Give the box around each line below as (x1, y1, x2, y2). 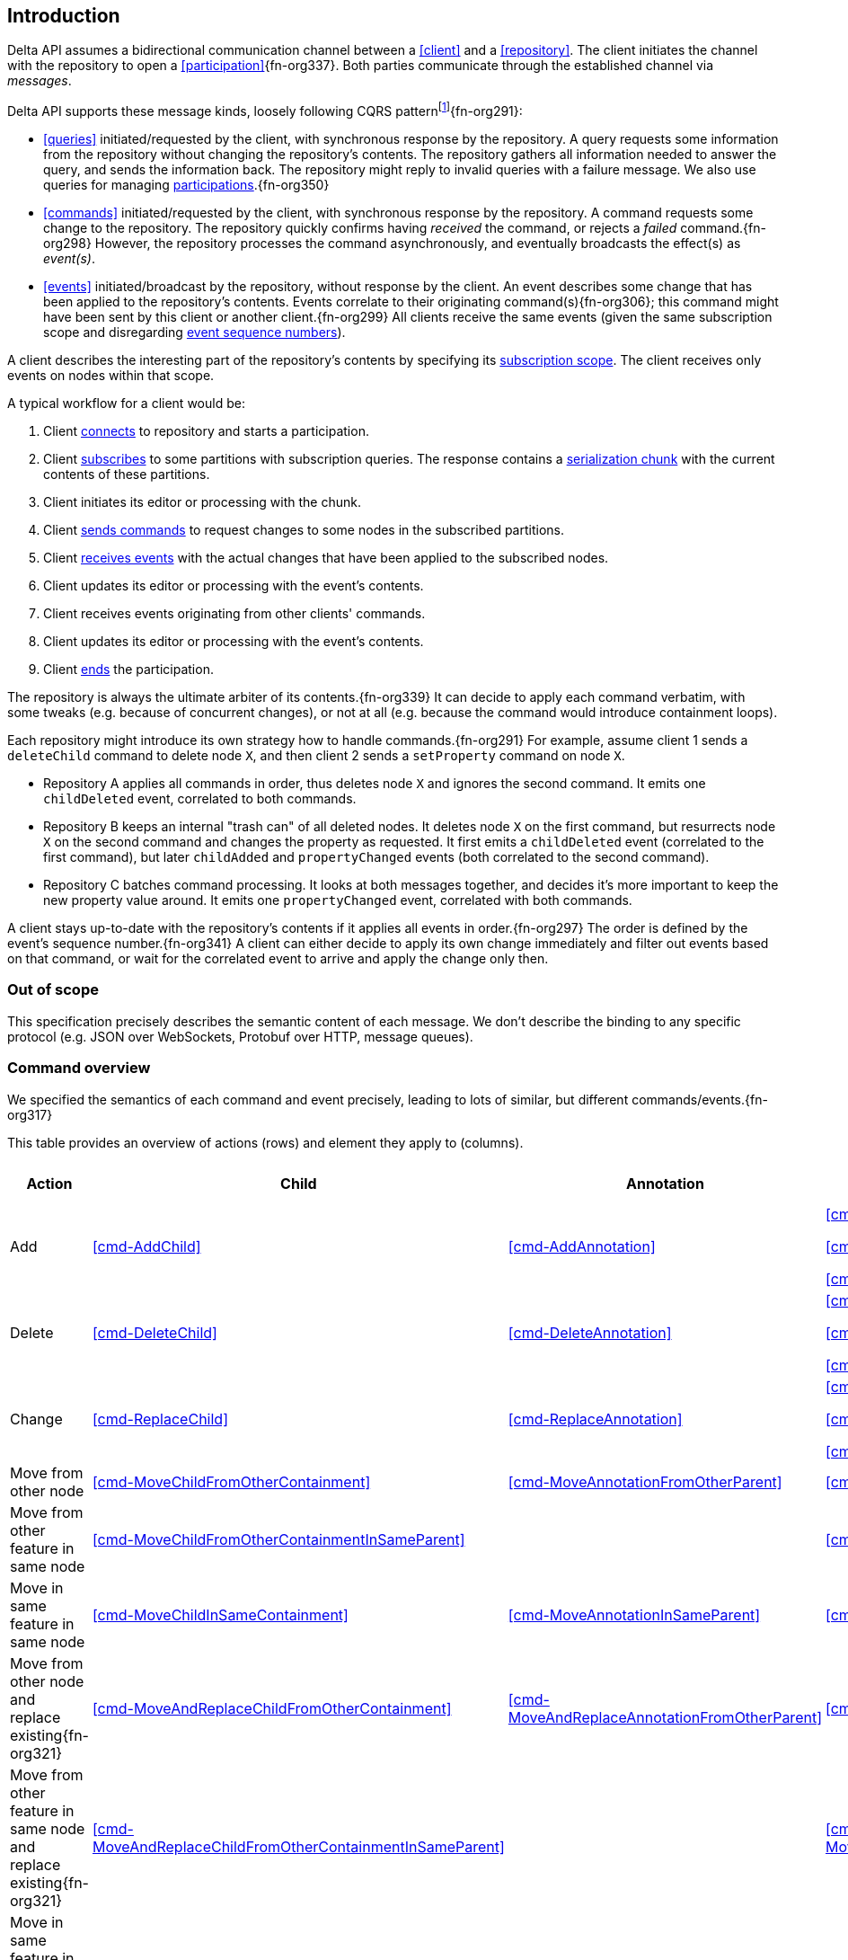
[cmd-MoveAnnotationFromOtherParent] (508, 1472, 782, 1491)
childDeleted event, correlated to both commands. (43, 791, 357, 807)
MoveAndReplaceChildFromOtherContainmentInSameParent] (92, 1837, 505, 1856)
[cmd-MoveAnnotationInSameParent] (508, 1605, 761, 1624)
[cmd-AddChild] (92, 1237, 201, 1255)
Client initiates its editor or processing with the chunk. (43, 494, 361, 510)
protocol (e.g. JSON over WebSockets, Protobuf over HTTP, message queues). (7, 1028, 473, 1044)
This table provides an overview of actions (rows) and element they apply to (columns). (7, 1134, 524, 1150)
